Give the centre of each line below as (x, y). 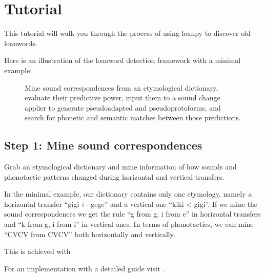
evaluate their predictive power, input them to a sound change (123, 98)
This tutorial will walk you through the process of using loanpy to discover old (127, 33)
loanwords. (21, 43)
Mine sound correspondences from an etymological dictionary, (121, 87)
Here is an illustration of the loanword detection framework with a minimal (123, 60)
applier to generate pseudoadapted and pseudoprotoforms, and (123, 107)
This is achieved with (37, 251)
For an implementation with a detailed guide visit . (84, 268)
